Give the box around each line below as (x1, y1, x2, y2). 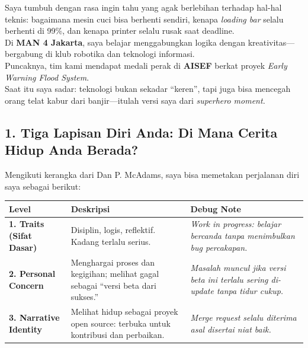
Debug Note (190, 202, 241, 215)
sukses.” (70, 290, 99, 303)
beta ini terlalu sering (190, 273, 268, 285)
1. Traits (9, 218, 44, 230)
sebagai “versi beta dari (70, 279, 156, 291)
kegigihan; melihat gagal (70, 267, 159, 280)
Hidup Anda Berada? (5, 141, 139, 159)
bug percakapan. (190, 241, 248, 253)
